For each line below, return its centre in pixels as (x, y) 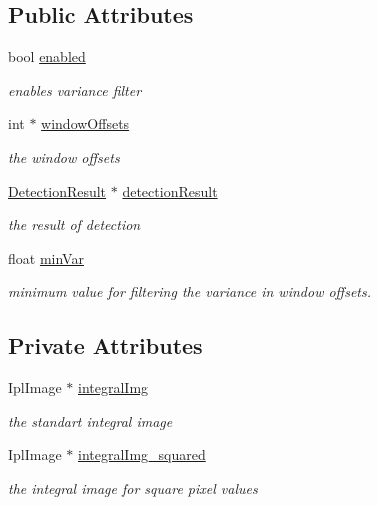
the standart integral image (90, 420)
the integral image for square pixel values (133, 487)
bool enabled (47, 56)
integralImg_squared (142, 454)
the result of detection (74, 224)
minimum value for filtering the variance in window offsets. (190, 291)
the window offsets (64, 156)
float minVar (46, 257)
